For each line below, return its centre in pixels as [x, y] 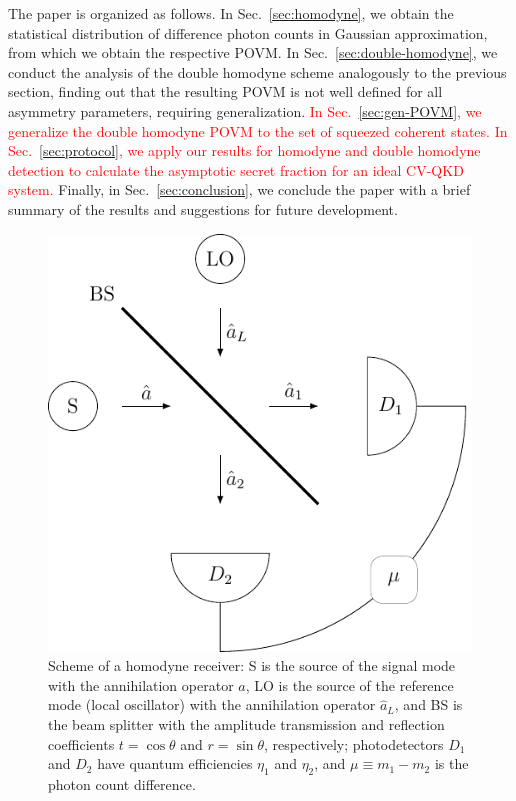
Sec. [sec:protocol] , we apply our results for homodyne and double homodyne [244, 150]
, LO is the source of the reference [349, 684]
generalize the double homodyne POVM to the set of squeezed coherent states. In [258, 130]
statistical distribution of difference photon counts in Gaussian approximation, [248, 32]
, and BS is [428, 704]
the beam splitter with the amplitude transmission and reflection [246, 724]
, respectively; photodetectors [354, 743]
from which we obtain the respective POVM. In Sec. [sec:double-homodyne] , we [253, 52]
